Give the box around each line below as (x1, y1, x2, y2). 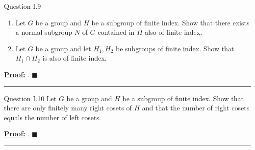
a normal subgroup (15, 27, 73, 37)
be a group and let (35, 43, 91, 53)
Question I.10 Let (4, 93, 57, 103)
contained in (98, 27, 135, 37)
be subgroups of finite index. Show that (115, 43, 234, 53)
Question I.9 (4, 1, 41, 11)
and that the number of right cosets (142, 103, 250, 113)
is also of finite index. (42, 53, 107, 63)
